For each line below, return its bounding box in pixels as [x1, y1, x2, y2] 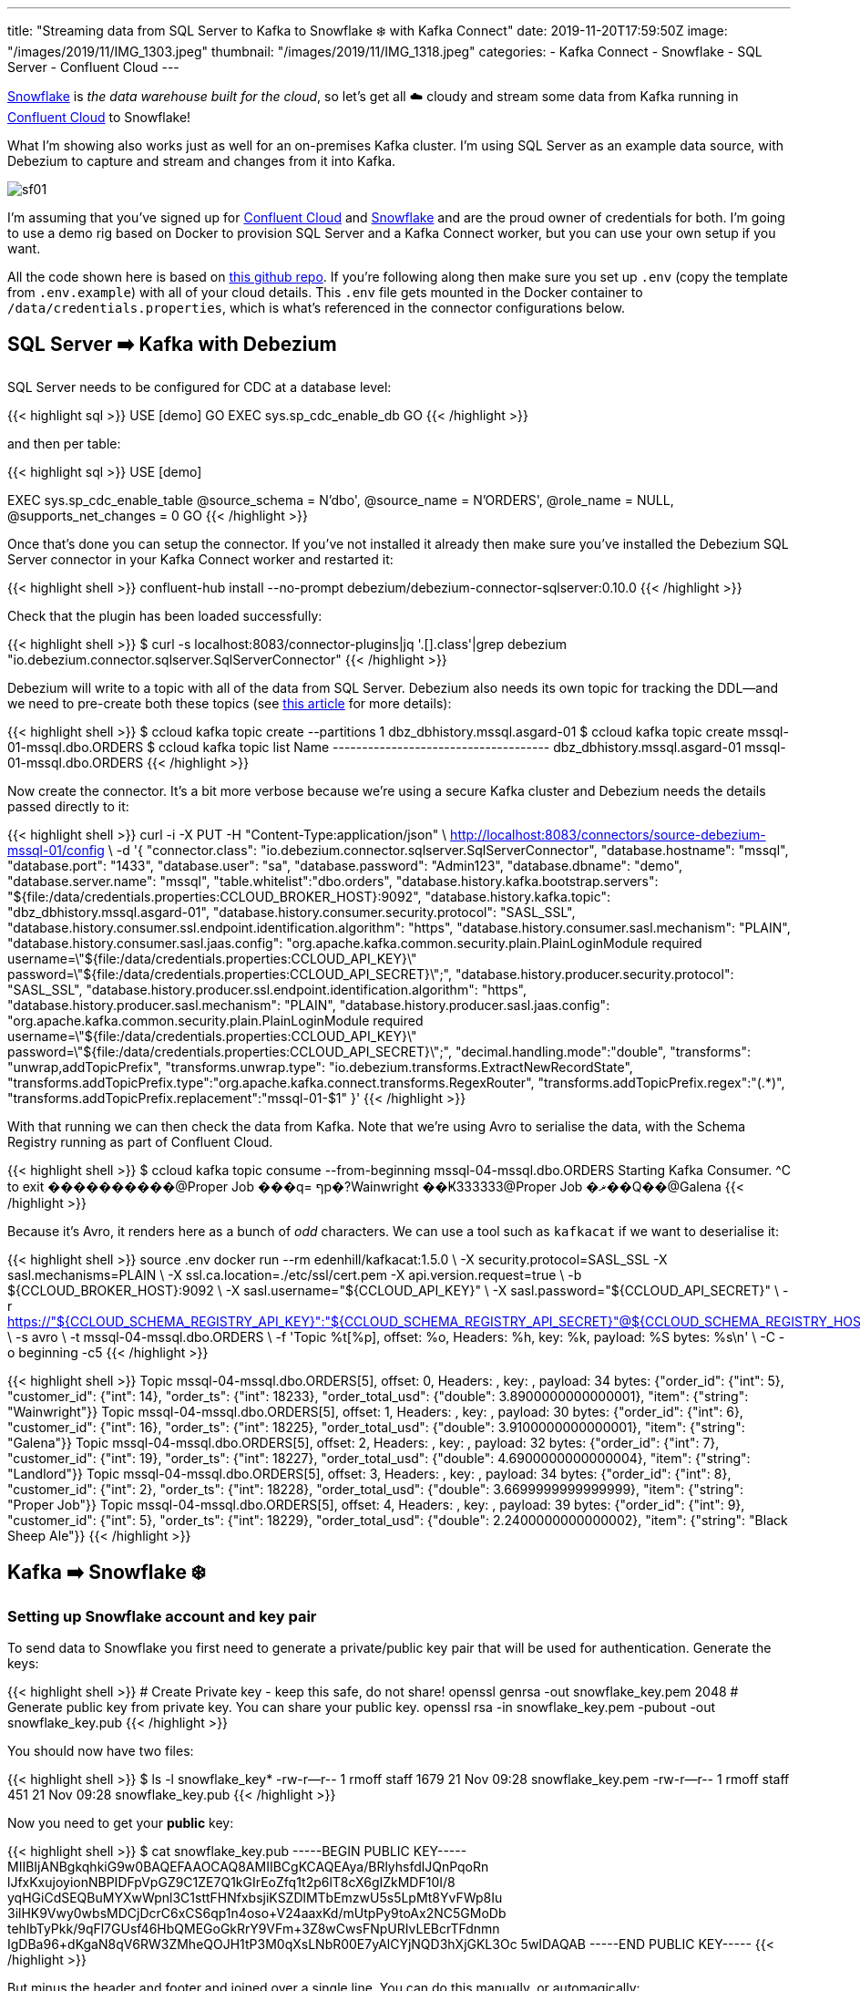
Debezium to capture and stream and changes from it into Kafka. [7, 153, 396, 169]
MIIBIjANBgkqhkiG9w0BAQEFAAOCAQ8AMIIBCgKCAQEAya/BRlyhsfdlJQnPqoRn [7, 1859, 489, 1875]
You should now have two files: [7, 1743, 194, 1759]
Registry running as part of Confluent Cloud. [7, 1133, 273, 1150]
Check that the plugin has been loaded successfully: [7, 607, 322, 624]
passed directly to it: [7, 798, 129, 814]
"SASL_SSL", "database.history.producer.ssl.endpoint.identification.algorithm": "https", [7, 981, 527, 997]
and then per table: [7, 435, 121, 451]
